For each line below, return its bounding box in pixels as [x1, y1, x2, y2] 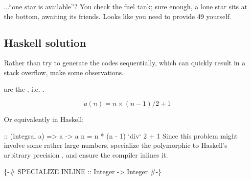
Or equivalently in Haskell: [4, 114, 84, 124]
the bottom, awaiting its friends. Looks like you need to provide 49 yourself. [4, 11, 231, 21]
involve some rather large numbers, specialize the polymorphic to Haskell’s [4, 140, 228, 150]
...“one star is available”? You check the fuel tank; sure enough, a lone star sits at [4, 1, 248, 11]
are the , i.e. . [4, 83, 45, 94]
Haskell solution [4, 35, 87, 50]
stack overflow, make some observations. [4, 67, 124, 77]
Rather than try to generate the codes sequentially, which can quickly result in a [4, 58, 246, 68]
